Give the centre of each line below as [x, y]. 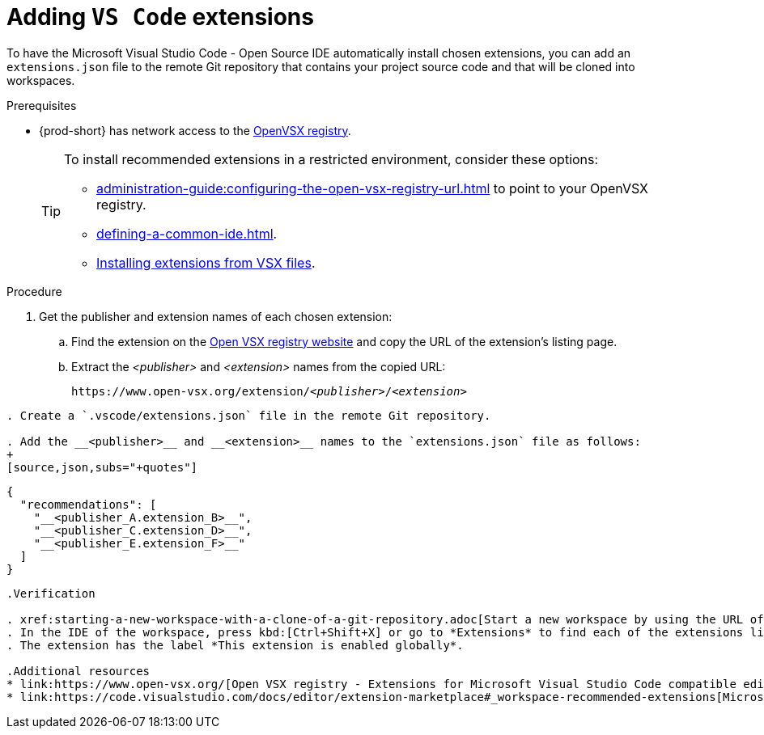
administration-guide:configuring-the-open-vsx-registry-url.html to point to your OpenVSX [372, 188]
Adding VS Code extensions [160, 17]
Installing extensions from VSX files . [206, 262]
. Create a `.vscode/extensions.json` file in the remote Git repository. [249, 415]
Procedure [34, 291]
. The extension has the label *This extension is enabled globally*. [235, 645]
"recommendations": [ [88, 504]
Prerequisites [42, 105]
